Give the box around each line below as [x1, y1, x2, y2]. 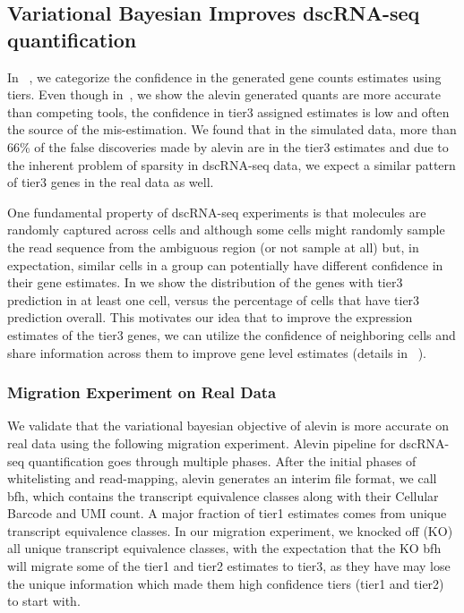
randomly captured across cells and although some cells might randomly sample [7, 220, 445, 239]
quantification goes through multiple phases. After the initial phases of [28, 451, 417, 470]
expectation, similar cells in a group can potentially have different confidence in [7, 255, 443, 274]
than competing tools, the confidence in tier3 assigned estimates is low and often [7, 102, 450, 121]
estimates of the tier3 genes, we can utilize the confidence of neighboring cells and [7, 325, 456, 344]
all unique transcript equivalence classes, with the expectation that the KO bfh [7, 539, 442, 558]
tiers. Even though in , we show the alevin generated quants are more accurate [7, 85, 441, 104]
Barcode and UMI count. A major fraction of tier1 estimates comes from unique [7, 504, 447, 523]
